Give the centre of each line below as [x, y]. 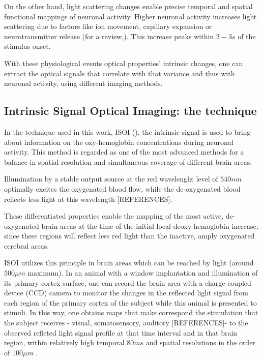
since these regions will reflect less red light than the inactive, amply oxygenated [129, 236]
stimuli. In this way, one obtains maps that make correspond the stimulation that [131, 312]
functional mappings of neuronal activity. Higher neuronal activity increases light [130, 16]
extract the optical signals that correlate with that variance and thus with [120, 73]
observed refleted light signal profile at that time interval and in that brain [121, 332]
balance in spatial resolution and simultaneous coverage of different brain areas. [128, 161]
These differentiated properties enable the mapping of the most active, [114, 216]
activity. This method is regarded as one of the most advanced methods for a [124, 152]
